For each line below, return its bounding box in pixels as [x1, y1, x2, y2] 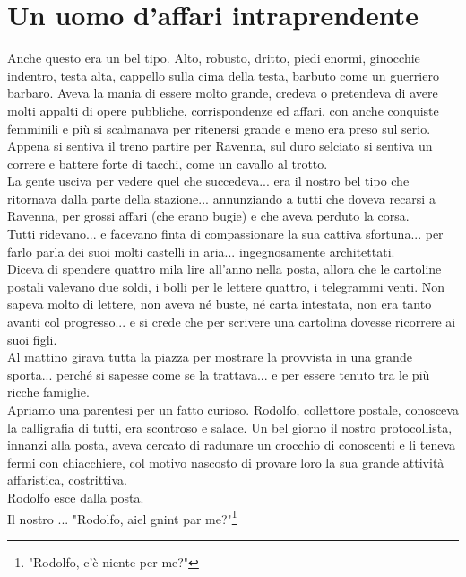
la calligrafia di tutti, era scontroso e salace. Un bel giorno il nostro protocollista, [7, 417, 453, 436]
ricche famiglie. [7, 382, 90, 401]
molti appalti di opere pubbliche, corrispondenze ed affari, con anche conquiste [7, 101, 439, 119]
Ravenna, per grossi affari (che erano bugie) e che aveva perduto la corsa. [7, 206, 410, 225]
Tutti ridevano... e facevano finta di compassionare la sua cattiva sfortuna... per [7, 224, 444, 243]
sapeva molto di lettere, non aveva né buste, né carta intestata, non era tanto [7, 294, 432, 313]
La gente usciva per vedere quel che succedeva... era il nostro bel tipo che [7, 171, 410, 190]
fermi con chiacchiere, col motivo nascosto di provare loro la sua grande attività [7, 452, 444, 471]
